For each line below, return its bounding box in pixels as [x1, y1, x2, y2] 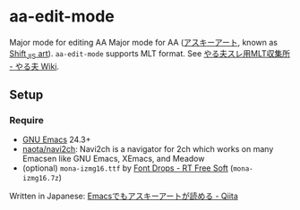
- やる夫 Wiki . [9, 61, 60, 71]
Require [9, 114, 45, 127]
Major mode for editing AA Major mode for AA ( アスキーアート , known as [9, 37, 278, 47]
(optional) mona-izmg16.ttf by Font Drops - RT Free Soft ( [21, 163, 234, 173]
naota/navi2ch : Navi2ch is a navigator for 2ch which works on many [21, 144, 274, 155]
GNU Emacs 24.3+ [21, 134, 91, 145]
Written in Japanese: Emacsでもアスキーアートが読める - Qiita [9, 190, 239, 202]
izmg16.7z [21, 174, 60, 183]
